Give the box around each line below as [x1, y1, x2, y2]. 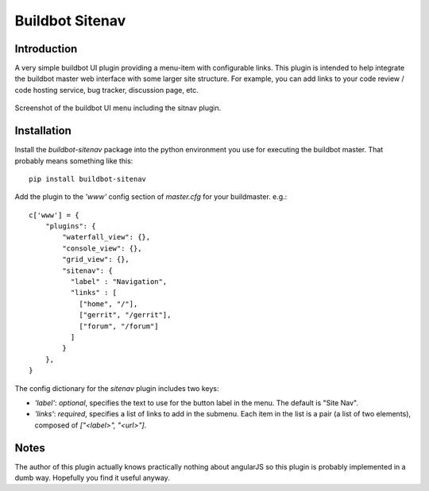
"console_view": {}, [62, 244, 142, 253]
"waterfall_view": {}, [62, 232, 151, 242]
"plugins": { [44, 222, 96, 231]
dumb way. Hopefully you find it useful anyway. [14, 473, 170, 483]
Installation [14, 124, 71, 138]
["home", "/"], [79, 299, 138, 309]
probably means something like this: [14, 155, 133, 166]
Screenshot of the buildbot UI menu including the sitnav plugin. [14, 103, 222, 113]
